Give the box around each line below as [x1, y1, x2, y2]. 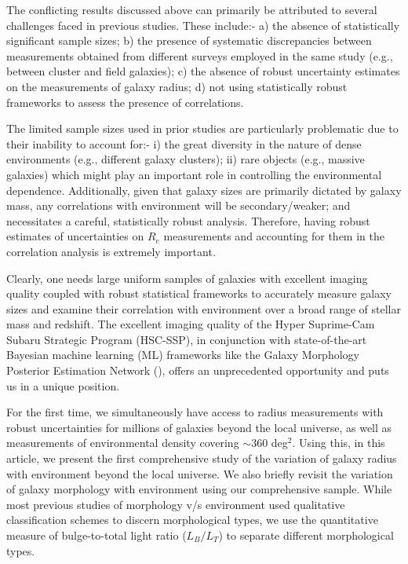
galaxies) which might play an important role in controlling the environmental [6, 166, 382, 182]
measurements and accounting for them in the [163, 228, 384, 244]
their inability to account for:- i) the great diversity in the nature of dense [6, 135, 362, 152]
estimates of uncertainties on [6, 228, 144, 244]
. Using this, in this [292, 434, 385, 451]
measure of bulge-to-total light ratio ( [6, 527, 187, 543]
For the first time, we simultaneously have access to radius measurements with [6, 404, 384, 420]
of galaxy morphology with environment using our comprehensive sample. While [6, 481, 392, 497]
